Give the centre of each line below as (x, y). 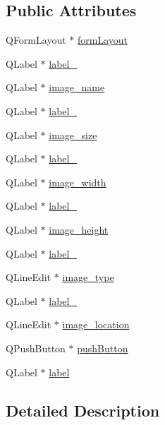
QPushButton (36, 348)
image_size (73, 134)
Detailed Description (83, 410)
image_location (96, 324)
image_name (77, 87)
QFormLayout (36, 40)
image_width (78, 182)
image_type (88, 277)
